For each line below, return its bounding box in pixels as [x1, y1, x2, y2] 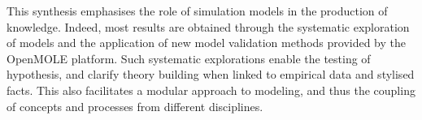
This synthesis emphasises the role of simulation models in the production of [7, 2, 388, 19]
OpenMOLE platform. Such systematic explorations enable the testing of [7, 49, 371, 66]
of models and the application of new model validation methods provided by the [7, 34, 407, 51]
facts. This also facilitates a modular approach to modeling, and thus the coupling [7, 81, 415, 98]
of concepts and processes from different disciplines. [7, 97, 263, 114]
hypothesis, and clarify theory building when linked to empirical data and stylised [7, 66, 415, 83]
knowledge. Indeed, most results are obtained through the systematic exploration [7, 18, 410, 35]
